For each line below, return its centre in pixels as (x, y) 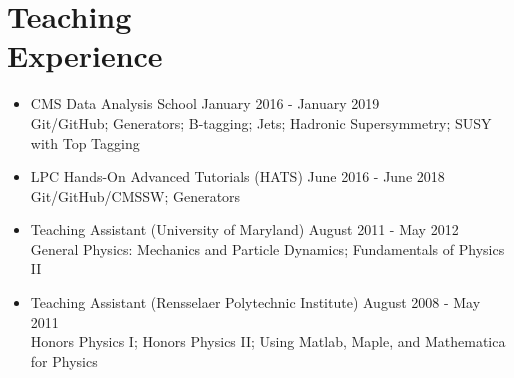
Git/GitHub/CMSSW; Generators (135, 195)
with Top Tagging (85, 142)
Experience (85, 55)
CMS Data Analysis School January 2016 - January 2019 (205, 103)
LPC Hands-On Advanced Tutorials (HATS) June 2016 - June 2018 (237, 176)
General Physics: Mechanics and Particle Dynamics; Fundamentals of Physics (267, 248)
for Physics (64, 360)
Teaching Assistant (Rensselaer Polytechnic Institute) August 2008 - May (255, 302)
